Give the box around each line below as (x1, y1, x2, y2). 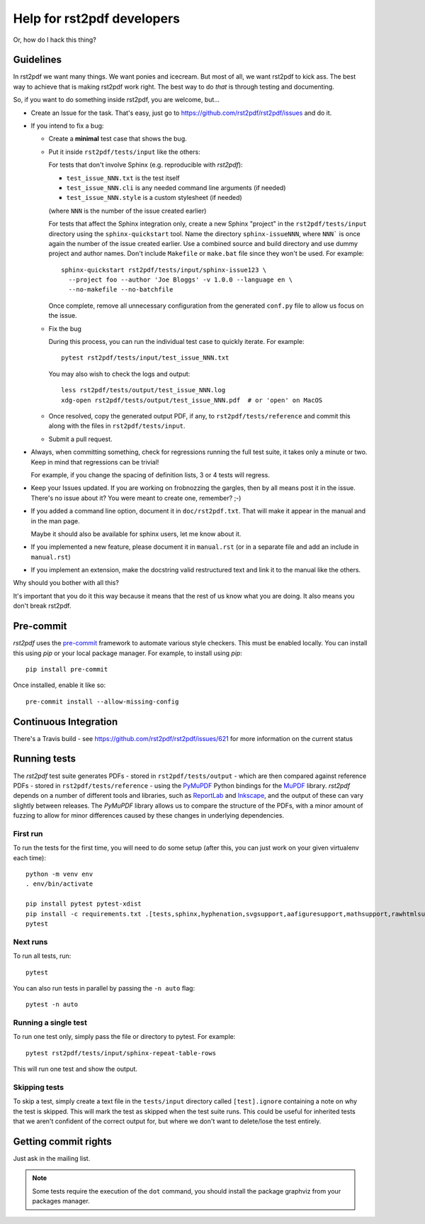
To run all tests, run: (13, 952, 72, 960)
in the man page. (30, 516, 81, 525)
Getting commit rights (13, 1135, 113, 1147)
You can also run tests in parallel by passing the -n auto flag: (13, 984, 195, 992)
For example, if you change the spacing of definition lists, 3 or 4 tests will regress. (30, 470, 271, 479)
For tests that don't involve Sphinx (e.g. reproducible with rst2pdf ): (48, 160, 244, 169)
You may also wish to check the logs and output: (48, 369, 191, 378)
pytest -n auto (25, 1001, 79, 1008)
